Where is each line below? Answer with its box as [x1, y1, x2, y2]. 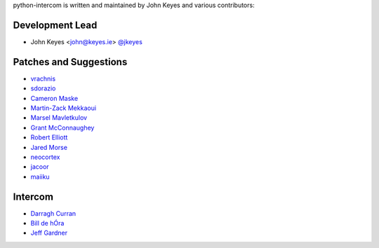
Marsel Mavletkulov [30, 113, 88, 122]
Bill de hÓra [30, 219, 65, 228]
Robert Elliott [30, 133, 68, 142]
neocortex [30, 153, 60, 161]
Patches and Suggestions [13, 56, 128, 68]
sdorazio [30, 84, 56, 92]
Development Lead [13, 19, 98, 31]
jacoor [30, 163, 49, 171]
